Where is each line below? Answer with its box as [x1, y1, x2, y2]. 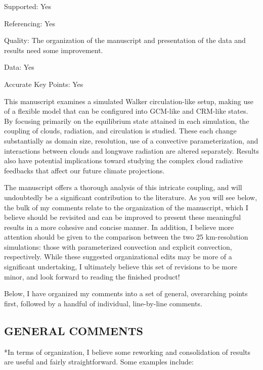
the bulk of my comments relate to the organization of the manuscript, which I [4, 202, 248, 212]
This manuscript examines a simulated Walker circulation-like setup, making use [4, 96, 253, 106]
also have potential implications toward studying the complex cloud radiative [4, 155, 243, 166]
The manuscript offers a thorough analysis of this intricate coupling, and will [4, 182, 242, 193]
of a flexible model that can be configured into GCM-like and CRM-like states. [4, 106, 248, 116]
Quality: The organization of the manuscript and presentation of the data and [4, 35, 246, 45]
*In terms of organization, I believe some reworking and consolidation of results [4, 346, 251, 357]
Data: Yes [4, 62, 34, 72]
